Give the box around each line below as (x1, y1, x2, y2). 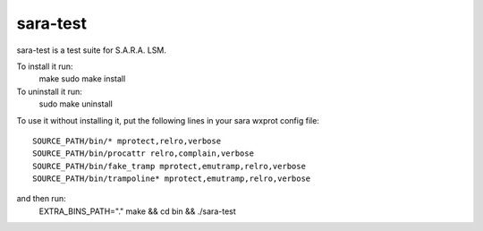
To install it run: (16, 61, 73, 72)
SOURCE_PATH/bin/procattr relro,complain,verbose (32, 149, 255, 158)
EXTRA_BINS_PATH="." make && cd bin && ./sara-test (38, 206, 236, 217)
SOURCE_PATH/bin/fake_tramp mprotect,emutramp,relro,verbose (32, 161, 306, 171)
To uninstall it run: (16, 86, 82, 97)
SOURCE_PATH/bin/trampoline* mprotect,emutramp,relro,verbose (32, 174, 311, 184)
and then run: (16, 193, 66, 204)
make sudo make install (38, 73, 126, 84)
